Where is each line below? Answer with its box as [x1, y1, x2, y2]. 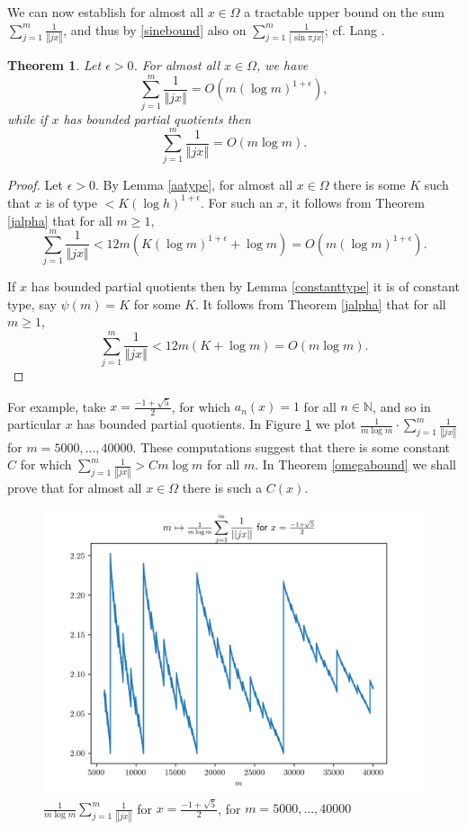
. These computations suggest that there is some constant [132, 437, 451, 456]
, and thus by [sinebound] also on [63, 20, 247, 39]
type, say [7, 294, 57, 313]
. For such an [201, 192, 274, 211]
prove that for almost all [7, 477, 142, 496]
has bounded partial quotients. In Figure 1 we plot [76, 415, 356, 433]
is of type [46, 192, 97, 211]
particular [7, 415, 61, 433]
